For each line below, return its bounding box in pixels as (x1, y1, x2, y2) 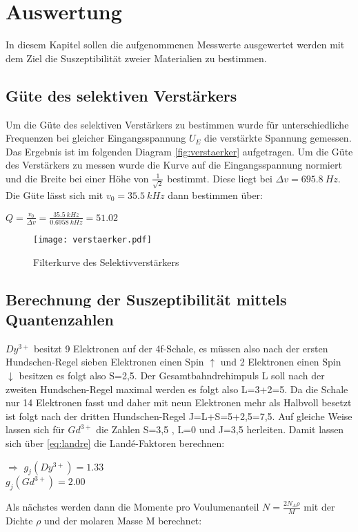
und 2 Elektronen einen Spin (220, 354, 341, 369)
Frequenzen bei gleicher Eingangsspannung (6, 131, 186, 145)
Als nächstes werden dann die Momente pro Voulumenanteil (6, 500, 259, 514)
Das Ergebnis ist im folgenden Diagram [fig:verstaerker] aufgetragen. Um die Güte (6, 144, 353, 158)
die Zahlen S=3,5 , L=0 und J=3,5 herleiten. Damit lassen (96, 422, 344, 437)
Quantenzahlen (6, 309, 114, 330)
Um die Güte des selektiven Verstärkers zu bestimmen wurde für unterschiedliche (6, 117, 349, 131)
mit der (304, 500, 335, 514)
